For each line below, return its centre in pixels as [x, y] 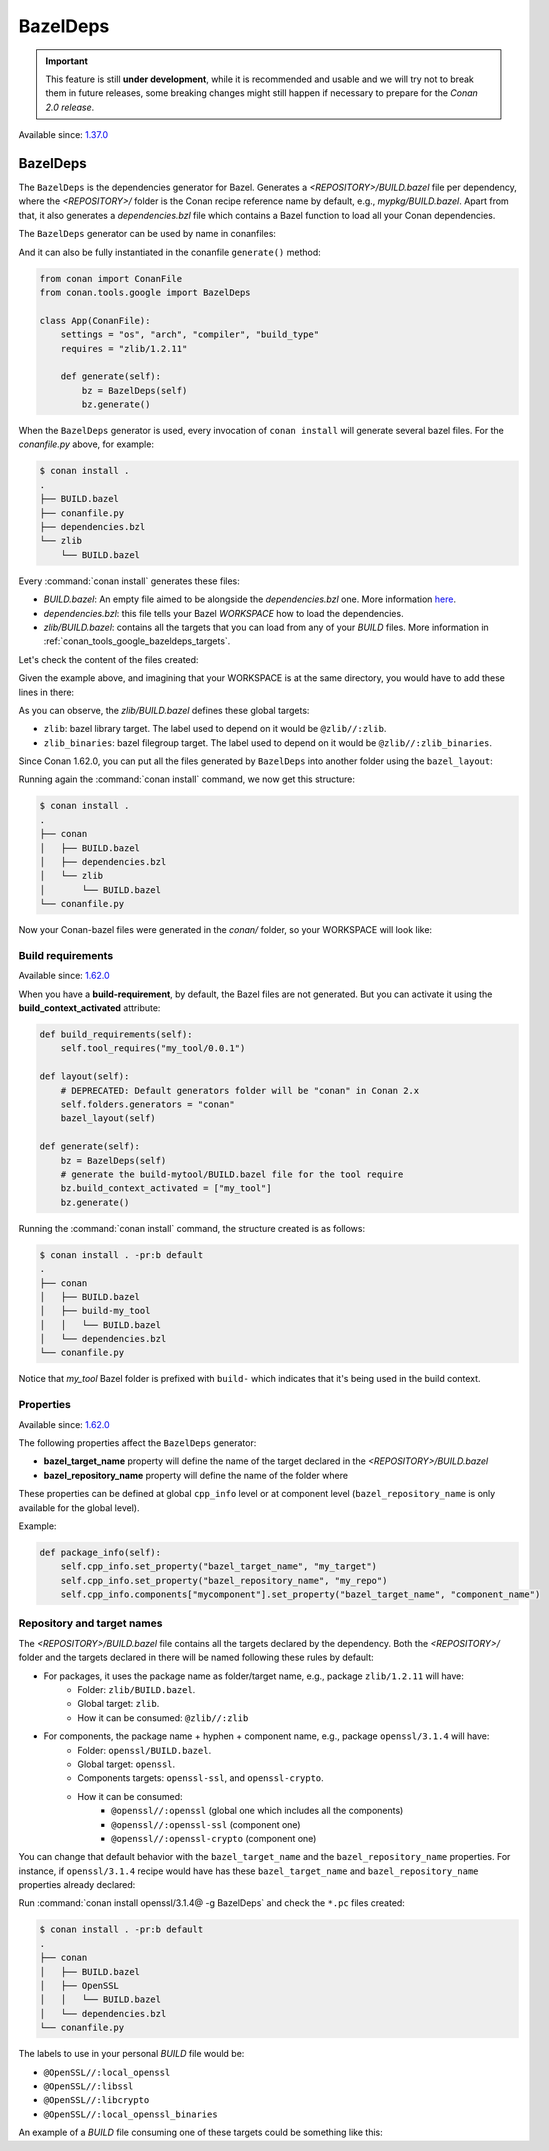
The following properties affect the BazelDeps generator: [137, 1442]
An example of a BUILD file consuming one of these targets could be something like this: [201, 2132]
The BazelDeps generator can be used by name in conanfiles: [147, 234]
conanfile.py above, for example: [86, 444]
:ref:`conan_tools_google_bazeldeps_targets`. [137, 641]
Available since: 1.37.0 [63, 135]
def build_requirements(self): [116, 1034]
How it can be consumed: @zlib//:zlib [163, 1717]
